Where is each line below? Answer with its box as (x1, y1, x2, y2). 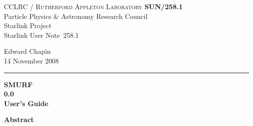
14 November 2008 (4, 55, 59, 65)
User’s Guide (4, 98, 49, 108)
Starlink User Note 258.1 (4, 30, 79, 40)
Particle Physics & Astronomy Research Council (4, 11, 148, 21)
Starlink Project (4, 20, 52, 31)
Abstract (4, 114, 34, 125)
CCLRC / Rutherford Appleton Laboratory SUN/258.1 (4, 1, 183, 11)
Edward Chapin (4, 46, 51, 56)
